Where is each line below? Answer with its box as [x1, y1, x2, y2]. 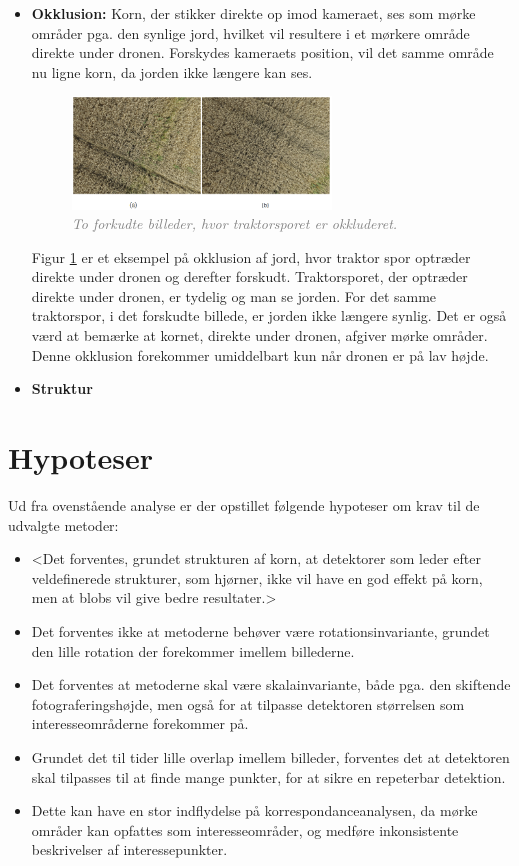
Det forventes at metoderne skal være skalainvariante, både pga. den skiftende [31, 674, 511, 695]
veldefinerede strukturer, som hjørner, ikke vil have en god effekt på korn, [31, 567, 483, 588]
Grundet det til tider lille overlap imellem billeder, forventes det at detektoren [31, 746, 510, 767]
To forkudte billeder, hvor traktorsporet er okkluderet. [71, 213, 398, 234]
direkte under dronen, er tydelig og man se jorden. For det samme [31, 285, 437, 306]
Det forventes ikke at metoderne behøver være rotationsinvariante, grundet [31, 620, 490, 641]
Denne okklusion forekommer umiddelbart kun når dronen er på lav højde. [31, 344, 489, 365]
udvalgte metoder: [8, 514, 119, 535]
